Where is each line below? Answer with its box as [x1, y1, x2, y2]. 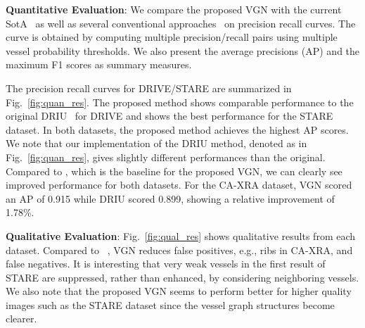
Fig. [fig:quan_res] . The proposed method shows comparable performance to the [6, 94, 354, 109]
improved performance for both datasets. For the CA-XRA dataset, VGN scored [6, 177, 352, 192]
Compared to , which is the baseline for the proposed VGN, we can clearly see [6, 163, 342, 178]
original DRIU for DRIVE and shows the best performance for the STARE [6, 108, 333, 123]
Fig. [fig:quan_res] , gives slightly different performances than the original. [6, 149, 326, 164]
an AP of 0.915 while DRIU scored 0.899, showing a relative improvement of [6, 191, 335, 206]
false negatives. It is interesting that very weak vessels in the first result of [6, 256, 326, 271]
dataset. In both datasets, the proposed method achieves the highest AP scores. [6, 122, 349, 137]
